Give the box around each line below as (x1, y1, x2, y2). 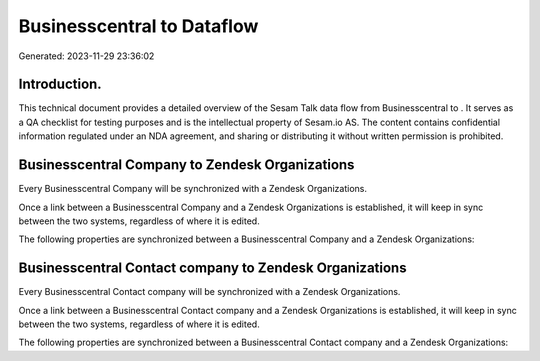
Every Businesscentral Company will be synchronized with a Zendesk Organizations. (18, 183, 367, 195)
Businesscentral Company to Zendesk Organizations (18, 156, 355, 174)
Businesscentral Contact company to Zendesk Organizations (18, 260, 407, 277)
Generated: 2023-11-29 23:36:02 (18, 50, 155, 62)
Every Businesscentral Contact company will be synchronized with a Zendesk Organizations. (18, 286, 401, 298)
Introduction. (18, 76, 102, 93)
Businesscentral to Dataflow (18, 15, 259, 37)
